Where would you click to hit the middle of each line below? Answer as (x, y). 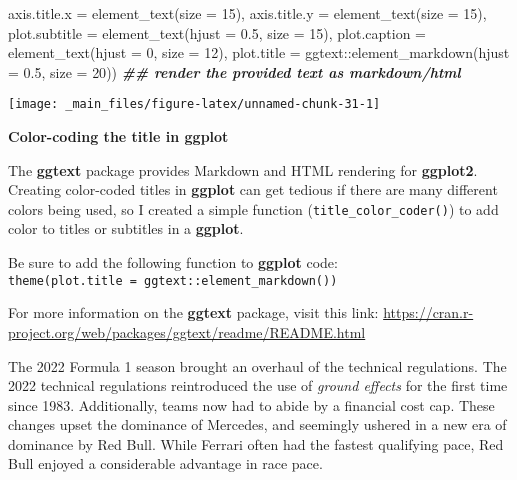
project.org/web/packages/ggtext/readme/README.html (187, 331)
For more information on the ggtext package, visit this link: (193, 312)
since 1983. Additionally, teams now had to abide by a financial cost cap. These (251, 404)
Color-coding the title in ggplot (118, 136)
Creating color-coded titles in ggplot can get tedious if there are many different (253, 189)
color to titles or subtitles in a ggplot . (126, 228)
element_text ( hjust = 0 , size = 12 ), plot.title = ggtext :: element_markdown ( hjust (259, 52)
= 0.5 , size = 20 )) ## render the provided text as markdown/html (234, 71)
